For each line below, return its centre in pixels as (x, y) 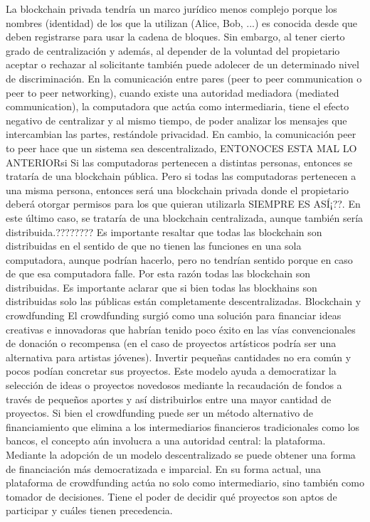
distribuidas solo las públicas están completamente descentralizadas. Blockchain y (184, 301)
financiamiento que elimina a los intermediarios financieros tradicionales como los (183, 426)
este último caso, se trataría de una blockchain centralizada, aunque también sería (185, 217)
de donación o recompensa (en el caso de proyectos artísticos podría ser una (171, 343)
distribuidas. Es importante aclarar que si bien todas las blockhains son (162, 287)
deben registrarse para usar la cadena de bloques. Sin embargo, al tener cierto (175, 37)
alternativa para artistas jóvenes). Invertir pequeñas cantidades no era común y (179, 357)
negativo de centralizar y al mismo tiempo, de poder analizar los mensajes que (176, 120)
